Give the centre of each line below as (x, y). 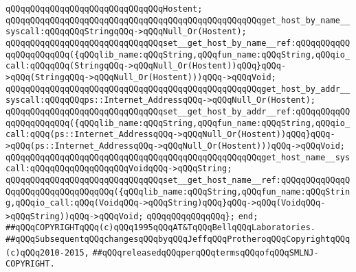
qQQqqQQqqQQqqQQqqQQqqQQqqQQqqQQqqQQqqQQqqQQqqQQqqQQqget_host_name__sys (178, 157)
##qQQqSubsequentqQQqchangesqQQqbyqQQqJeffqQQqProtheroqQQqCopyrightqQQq (178, 239)
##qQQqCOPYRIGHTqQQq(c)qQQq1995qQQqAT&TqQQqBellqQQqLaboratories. (161, 228)
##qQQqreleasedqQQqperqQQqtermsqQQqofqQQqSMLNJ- (205, 252)
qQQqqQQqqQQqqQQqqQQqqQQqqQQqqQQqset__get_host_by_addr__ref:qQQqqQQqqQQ (178, 111)
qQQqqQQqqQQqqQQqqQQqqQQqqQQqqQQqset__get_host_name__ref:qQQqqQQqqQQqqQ (178, 180)
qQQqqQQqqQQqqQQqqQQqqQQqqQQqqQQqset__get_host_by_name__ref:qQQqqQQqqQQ (178, 43)
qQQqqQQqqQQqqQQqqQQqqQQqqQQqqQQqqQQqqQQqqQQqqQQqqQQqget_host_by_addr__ (178, 89)
